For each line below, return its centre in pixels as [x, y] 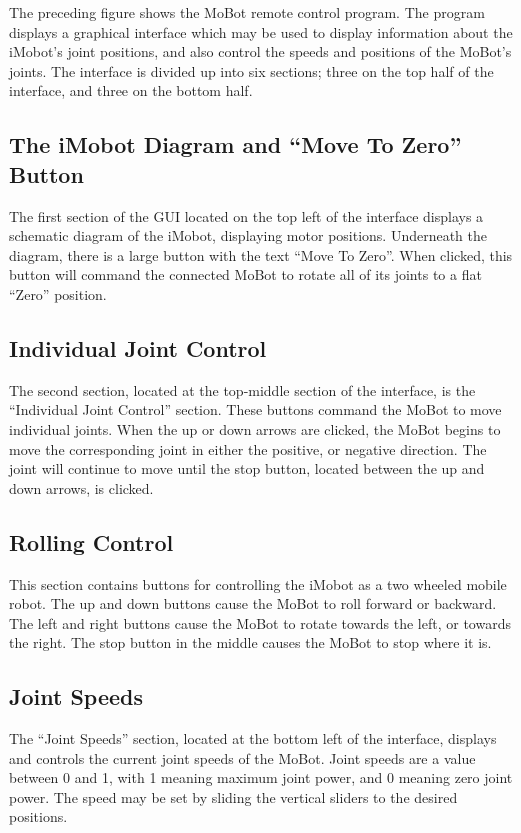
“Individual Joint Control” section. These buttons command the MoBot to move [255, 409]
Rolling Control [91, 541]
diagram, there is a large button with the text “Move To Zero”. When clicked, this [261, 254]
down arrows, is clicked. [81, 487]
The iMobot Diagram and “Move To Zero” [235, 144]
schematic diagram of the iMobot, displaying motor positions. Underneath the [248, 235]
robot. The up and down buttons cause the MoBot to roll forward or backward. [253, 603]
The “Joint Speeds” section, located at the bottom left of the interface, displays [253, 738]
